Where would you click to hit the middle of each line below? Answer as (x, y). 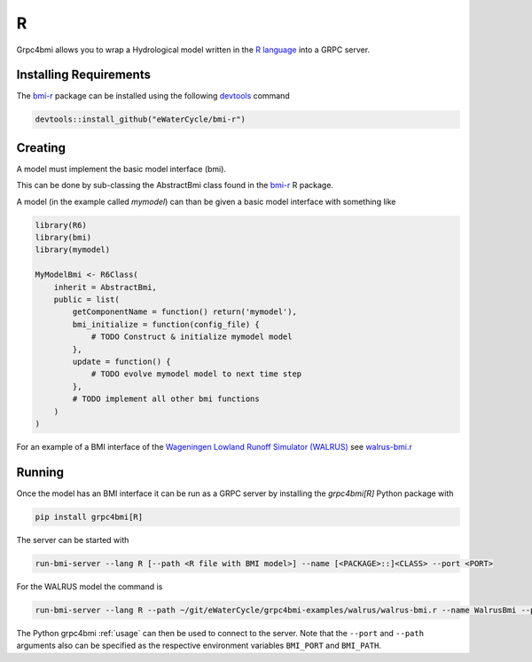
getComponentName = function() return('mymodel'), (184, 312)
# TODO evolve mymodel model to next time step (196, 374)
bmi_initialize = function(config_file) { (166, 324)
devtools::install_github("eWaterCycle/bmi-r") (140, 119)
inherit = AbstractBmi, (105, 287)
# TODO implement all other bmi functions (166, 399)
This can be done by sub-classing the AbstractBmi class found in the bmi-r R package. (175, 185)
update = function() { (122, 362)
